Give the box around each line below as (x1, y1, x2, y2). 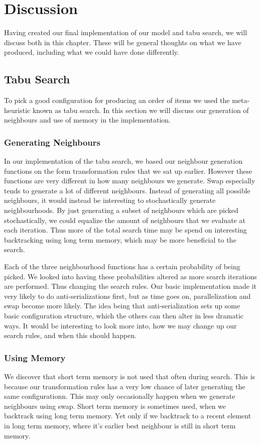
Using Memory (4, 351, 66, 364)
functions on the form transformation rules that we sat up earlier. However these (4, 165, 252, 176)
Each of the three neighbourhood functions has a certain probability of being (4, 261, 240, 272)
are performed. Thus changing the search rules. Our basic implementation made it (4, 281, 256, 291)
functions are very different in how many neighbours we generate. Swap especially (4, 175, 255, 186)
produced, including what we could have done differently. (4, 47, 179, 57)
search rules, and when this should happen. (4, 330, 137, 341)
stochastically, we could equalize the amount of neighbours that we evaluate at (4, 214, 245, 225)
